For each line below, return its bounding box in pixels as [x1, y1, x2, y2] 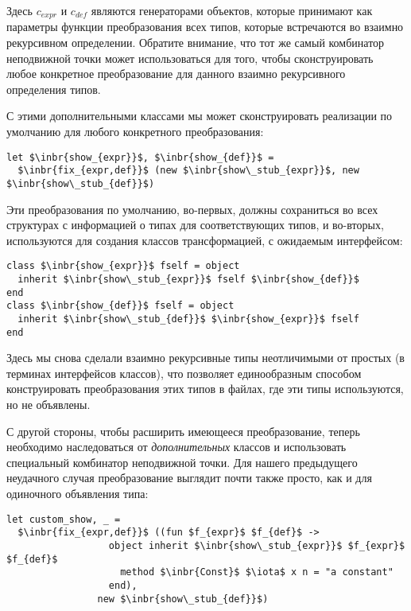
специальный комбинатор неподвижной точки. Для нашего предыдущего [6, 453, 358, 470]
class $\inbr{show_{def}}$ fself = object [6, 300, 235, 312]
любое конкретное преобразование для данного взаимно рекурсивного [6, 65, 346, 82]
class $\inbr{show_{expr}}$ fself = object [6, 260, 240, 272]
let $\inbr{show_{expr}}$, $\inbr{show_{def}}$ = [6, 151, 274, 163]
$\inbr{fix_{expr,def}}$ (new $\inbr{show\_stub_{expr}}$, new [17, 165, 359, 177]
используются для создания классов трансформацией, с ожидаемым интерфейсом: [6, 232, 403, 248]
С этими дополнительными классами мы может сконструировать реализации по [6, 107, 393, 124]
